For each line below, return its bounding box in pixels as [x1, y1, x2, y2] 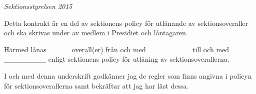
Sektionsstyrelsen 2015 [4, 1, 72, 11]
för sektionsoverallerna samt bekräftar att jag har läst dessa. [4, 80, 189, 91]
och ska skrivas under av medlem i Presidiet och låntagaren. [4, 27, 188, 38]
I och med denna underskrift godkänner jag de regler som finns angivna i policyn [4, 70, 252, 81]
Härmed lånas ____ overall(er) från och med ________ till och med [4, 44, 229, 54]
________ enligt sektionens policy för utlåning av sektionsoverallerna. [4, 54, 229, 64]
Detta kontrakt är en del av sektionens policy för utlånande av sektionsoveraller [4, 17, 248, 28]
